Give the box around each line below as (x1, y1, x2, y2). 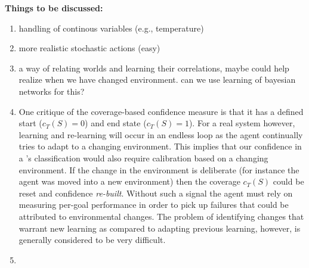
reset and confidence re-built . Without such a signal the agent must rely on (18, 186, 293, 199)
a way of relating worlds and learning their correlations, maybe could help (18, 61, 289, 74)
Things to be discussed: (5, 2, 103, 14)
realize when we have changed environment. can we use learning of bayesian (18, 73, 296, 86)
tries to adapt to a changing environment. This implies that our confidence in (18, 140, 302, 152)
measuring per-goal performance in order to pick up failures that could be (18, 198, 289, 211)
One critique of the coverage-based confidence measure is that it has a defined (18, 105, 304, 117)
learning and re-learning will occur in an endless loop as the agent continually (18, 128, 303, 141)
